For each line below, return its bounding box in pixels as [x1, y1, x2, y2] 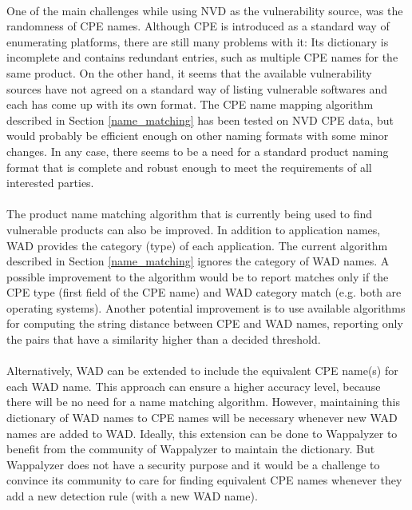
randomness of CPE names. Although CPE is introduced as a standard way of [6, 18, 390, 34]
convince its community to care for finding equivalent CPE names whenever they [6, 472, 402, 488]
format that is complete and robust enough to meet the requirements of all [6, 158, 372, 175]
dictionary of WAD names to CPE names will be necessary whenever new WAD [6, 409, 398, 426]
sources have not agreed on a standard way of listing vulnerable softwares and [6, 80, 388, 97]
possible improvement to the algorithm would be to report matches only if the [6, 268, 389, 285]
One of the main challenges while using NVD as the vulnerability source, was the [6, 2, 403, 18]
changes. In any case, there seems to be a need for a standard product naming [6, 142, 389, 159]
